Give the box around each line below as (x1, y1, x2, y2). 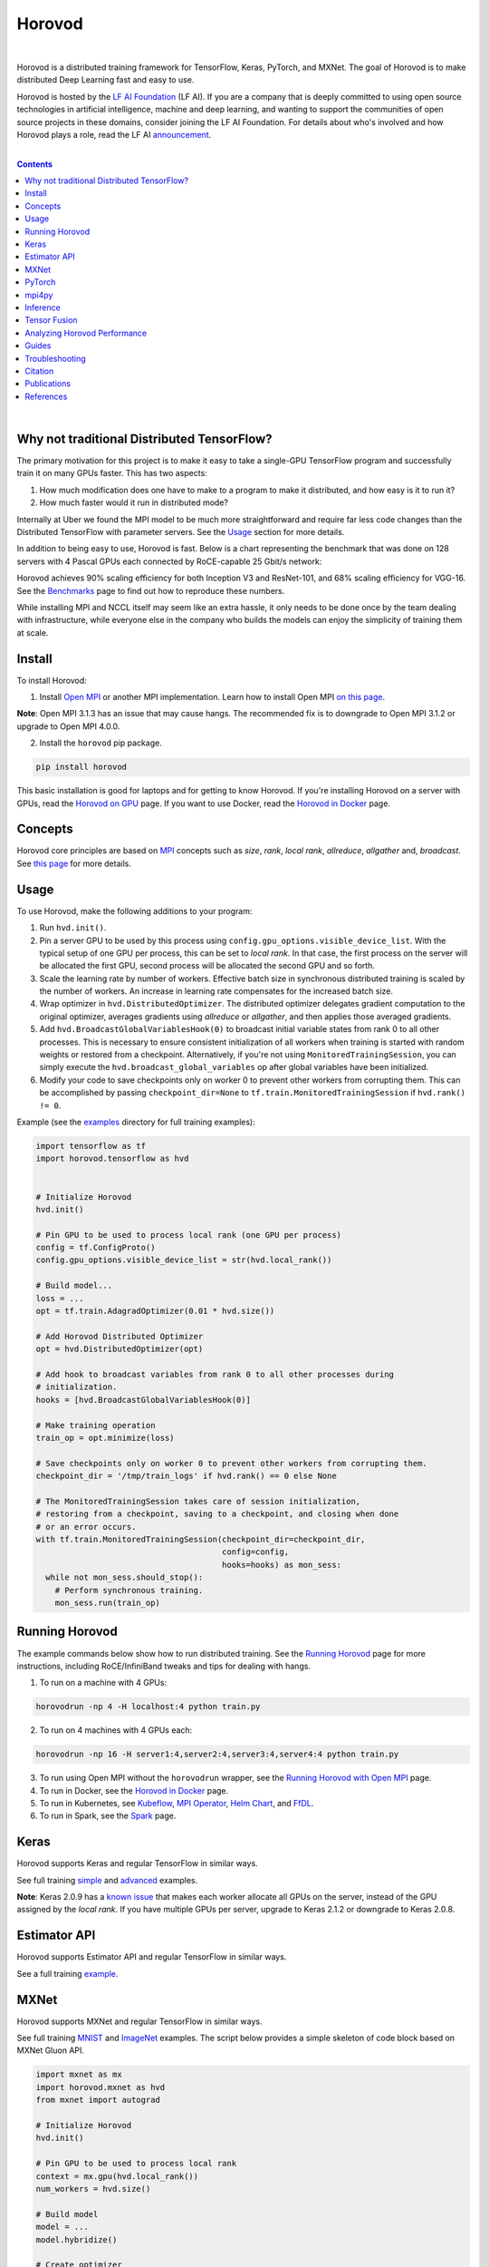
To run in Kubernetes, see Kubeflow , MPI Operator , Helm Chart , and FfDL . (39, 1798, 314, 1809)
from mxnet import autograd (35, 2095, 160, 2106)
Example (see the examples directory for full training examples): (16, 1116, 255, 1127)
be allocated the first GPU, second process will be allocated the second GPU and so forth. (39, 960, 376, 971)
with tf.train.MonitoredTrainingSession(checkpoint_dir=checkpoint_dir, (35, 1534, 366, 1545)
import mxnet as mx (35, 2069, 122, 2080)
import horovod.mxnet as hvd (35, 2082, 166, 2092)
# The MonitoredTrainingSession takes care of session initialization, (35, 1496, 361, 1506)
